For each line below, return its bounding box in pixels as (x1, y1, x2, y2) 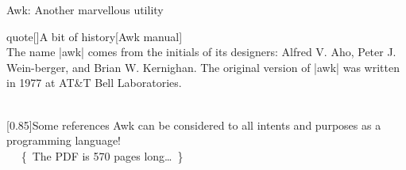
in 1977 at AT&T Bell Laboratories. (6, 74, 182, 91)
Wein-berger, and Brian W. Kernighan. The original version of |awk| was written (6, 59, 400, 75)
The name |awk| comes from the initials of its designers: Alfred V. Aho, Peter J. (6, 43, 396, 60)
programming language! (6, 132, 121, 149)
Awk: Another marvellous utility (6, 2, 164, 17)
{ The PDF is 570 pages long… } (21, 147, 184, 164)
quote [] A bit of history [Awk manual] (6, 28, 183, 44)
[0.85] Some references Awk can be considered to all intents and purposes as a (6, 116, 381, 133)
